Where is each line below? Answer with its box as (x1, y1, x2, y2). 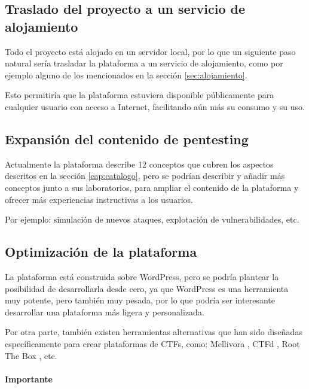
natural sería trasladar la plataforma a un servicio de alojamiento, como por (5, 57, 283, 69)
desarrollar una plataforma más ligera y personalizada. (5, 305, 204, 318)
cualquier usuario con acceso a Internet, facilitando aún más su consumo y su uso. (5, 100, 305, 113)
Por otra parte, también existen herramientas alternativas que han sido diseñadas (5, 326, 302, 338)
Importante (5, 372, 53, 385)
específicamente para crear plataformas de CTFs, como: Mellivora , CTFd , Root (5, 337, 300, 350)
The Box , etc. (5, 349, 57, 361)
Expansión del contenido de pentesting (5, 129, 249, 148)
